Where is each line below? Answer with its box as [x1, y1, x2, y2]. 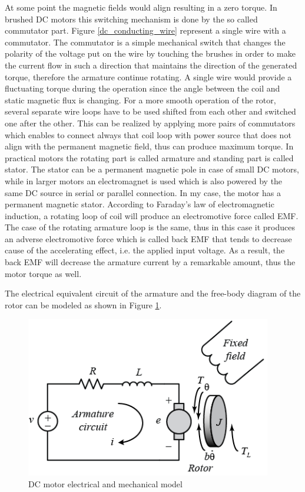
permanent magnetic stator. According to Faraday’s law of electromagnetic [5, 198, 274, 210]
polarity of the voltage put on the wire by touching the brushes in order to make [5, 47, 296, 60]
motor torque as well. [5, 267, 82, 279]
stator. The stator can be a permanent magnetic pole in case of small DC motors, [5, 163, 300, 175]
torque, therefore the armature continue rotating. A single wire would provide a [5, 70, 292, 83]
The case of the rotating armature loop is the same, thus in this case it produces [5, 221, 295, 233]
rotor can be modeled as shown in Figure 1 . [5, 298, 162, 311]
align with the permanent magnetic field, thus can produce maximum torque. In [5, 140, 294, 152]
